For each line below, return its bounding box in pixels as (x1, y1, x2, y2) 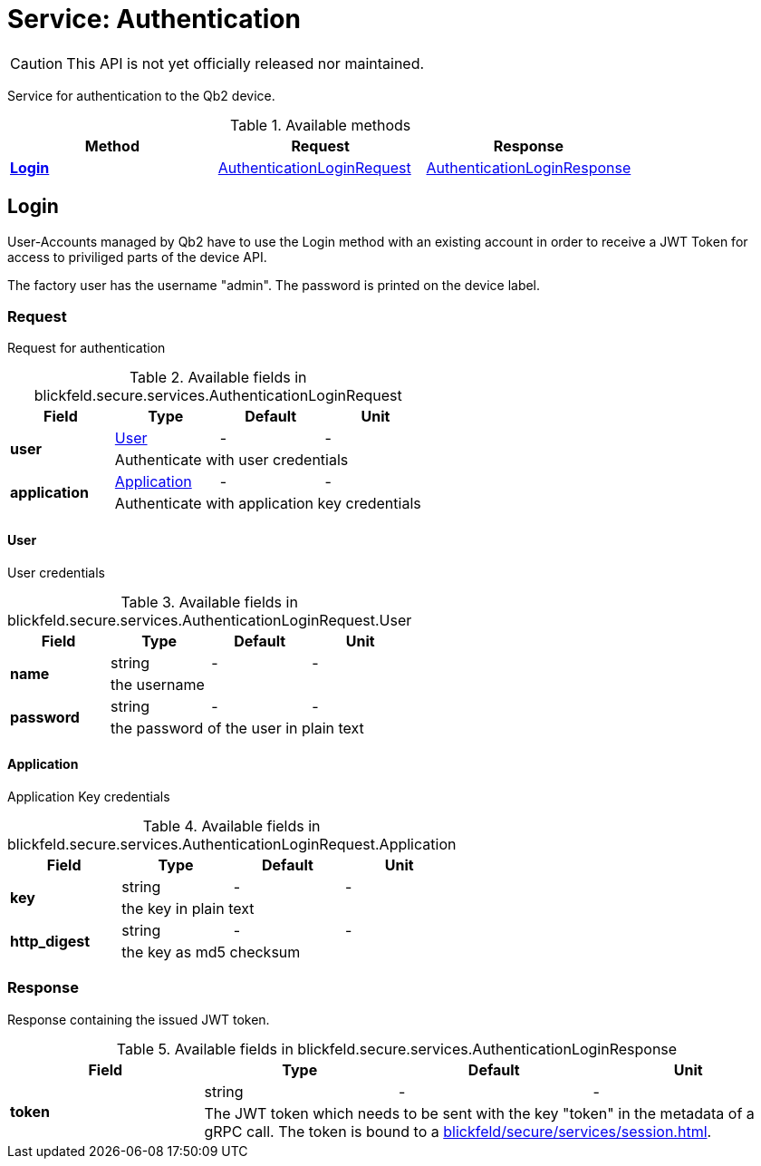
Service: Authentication (7, 4, 301, 34)
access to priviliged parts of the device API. (7, 248, 267, 265)
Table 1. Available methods (230, 115, 411, 134)
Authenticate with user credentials (114, 451, 349, 470)
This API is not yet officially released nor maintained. (66, 53, 425, 73)
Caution (10, 53, 63, 73)
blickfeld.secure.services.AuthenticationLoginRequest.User (7, 610, 412, 629)
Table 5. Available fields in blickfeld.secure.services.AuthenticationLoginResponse (116, 1039, 678, 1058)
